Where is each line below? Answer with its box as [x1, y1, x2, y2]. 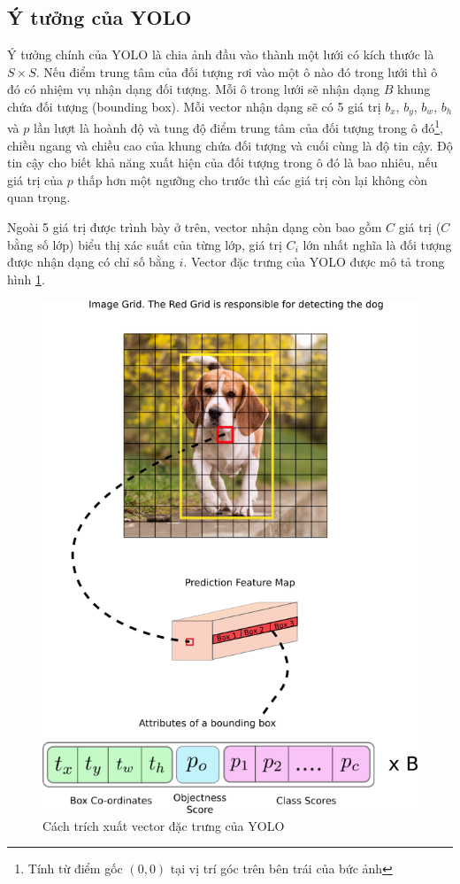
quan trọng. [7, 188, 71, 206]
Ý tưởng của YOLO [7, 4, 192, 31]
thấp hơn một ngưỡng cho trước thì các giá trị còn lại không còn [77, 170, 428, 189]
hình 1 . [7, 269, 45, 288]
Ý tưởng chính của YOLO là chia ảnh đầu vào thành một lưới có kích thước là [7, 45, 434, 64]
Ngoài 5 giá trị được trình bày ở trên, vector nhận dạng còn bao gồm [7, 218, 382, 237]
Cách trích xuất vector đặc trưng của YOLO [42, 816, 285, 834]
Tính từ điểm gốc [27, 859, 123, 878]
